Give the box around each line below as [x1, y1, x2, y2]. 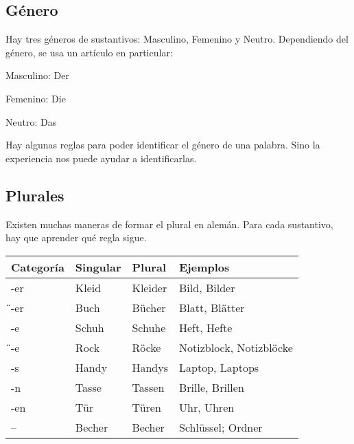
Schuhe [132, 319, 166, 335]
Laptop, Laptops [179, 359, 259, 375]
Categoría [11, 258, 64, 275]
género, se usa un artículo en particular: [5, 45, 173, 59]
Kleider [132, 279, 167, 296]
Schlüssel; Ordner [179, 419, 263, 435]
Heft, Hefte [179, 319, 233, 335]
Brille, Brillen [179, 379, 244, 395]
